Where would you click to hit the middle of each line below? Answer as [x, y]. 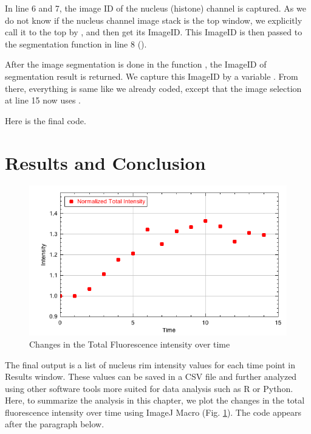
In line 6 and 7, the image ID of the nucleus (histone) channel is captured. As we [155, 8]
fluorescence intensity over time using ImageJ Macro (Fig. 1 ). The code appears [153, 412]
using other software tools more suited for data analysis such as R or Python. [149, 388]
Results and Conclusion [105, 162]
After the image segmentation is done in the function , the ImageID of [136, 64]
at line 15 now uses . [43, 100]
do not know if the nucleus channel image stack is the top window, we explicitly [154, 20]
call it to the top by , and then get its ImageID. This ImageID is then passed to [154, 32]
